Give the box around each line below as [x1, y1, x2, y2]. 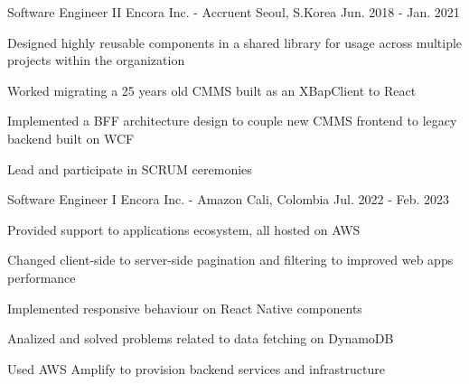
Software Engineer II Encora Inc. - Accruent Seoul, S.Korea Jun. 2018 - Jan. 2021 [7, 3, 460, 21]
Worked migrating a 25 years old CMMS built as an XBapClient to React [7, 80, 417, 99]
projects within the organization [7, 51, 185, 70]
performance [7, 267, 76, 286]
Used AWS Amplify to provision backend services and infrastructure [7, 359, 385, 378]
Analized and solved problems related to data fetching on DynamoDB [7, 329, 394, 348]
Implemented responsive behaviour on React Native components [7, 298, 362, 317]
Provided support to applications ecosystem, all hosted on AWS [7, 220, 361, 239]
